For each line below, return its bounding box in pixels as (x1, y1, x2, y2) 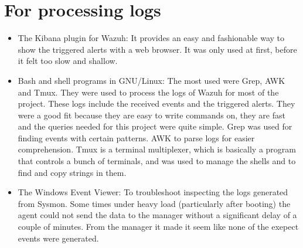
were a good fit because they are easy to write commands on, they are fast (18, 108, 285, 121)
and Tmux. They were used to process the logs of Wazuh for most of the (18, 86, 279, 98)
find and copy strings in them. (18, 166, 127, 178)
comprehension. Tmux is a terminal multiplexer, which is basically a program (18, 143, 296, 155)
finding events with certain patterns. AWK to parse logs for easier (18, 131, 255, 144)
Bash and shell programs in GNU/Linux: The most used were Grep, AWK (18, 74, 285, 86)
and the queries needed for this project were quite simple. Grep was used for (18, 120, 292, 133)
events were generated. (18, 232, 99, 244)
